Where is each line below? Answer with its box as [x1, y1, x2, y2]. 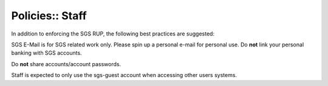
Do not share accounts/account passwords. [11, 60, 121, 67]
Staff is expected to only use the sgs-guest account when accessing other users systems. [11, 72, 237, 79]
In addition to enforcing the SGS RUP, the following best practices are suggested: [11, 30, 215, 37]
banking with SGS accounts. [11, 49, 82, 57]
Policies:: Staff [11, 9, 87, 22]
